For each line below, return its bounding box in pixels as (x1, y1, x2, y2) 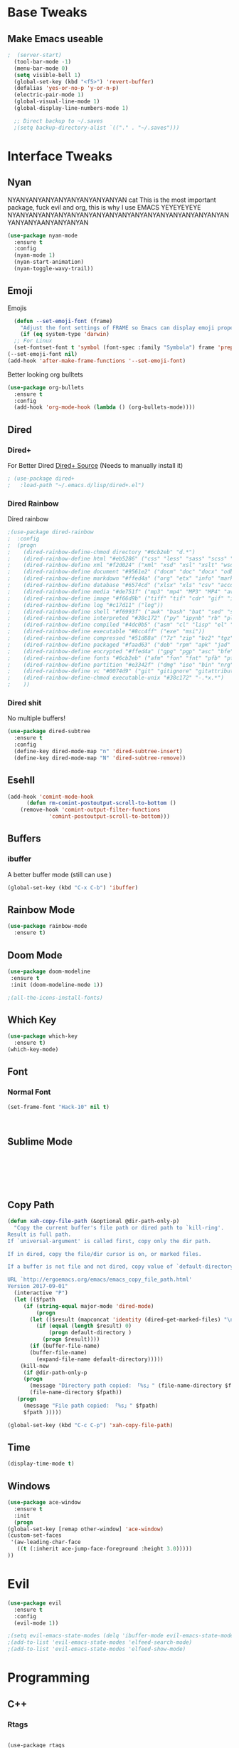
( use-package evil (7, 1599, 62, 1607)
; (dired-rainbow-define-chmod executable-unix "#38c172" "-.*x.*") (7, 675, 224, 682)
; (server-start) (7, 51, 62, 58)
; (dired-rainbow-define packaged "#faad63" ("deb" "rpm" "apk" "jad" (7, 641, 231, 648)
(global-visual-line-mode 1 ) (14, 98, 100, 106)
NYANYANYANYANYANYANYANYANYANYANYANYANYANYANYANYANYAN (7, 210, 230, 219)
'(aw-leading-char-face (10, 1538, 81, 1546)
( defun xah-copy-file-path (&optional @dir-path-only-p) (7, 1217, 180, 1225)
